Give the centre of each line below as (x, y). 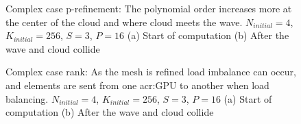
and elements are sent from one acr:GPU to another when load (137, 85)
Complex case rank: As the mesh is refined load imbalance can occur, (151, 72)
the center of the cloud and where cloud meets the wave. (124, 22)
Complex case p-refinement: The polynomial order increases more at (149, 8)
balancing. (27, 98)
